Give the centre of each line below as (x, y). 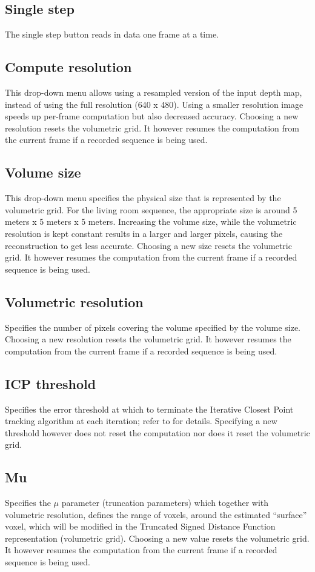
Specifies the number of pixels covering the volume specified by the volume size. (153, 327)
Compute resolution (68, 67)
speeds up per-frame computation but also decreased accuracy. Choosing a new (152, 116)
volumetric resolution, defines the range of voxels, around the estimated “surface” (156, 514)
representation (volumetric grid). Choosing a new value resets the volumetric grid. (157, 538)
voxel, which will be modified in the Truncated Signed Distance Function (140, 526)
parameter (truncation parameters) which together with (165, 503)
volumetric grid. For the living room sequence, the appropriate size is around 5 (151, 209)
